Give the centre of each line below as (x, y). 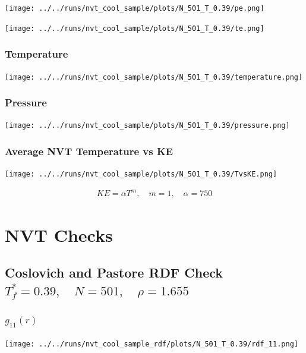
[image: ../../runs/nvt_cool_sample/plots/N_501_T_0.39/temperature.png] (154, 77)
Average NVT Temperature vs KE (89, 151)
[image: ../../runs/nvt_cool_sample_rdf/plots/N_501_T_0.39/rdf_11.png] (152, 344)
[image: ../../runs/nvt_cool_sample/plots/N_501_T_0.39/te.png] (135, 28)
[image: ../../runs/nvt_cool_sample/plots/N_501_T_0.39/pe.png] (135, 8)
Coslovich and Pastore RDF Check (114, 272)
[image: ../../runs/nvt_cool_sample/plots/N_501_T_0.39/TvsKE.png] (141, 174)
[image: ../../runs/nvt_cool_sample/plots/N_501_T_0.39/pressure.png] (147, 126)
